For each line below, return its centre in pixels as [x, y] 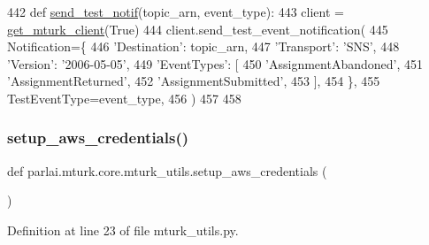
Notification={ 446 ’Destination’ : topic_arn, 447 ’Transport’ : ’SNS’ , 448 [203, 46]
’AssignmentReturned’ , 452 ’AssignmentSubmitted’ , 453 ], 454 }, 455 [194, 81]
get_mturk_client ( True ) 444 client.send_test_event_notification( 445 [198, 29]
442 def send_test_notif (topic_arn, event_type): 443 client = [176, 11]
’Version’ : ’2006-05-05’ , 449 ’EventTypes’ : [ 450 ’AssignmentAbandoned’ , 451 [215, 63]
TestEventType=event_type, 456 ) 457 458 [124, 98]
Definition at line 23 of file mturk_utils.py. [123, 230]
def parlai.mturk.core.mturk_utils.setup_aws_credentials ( [167, 170]
